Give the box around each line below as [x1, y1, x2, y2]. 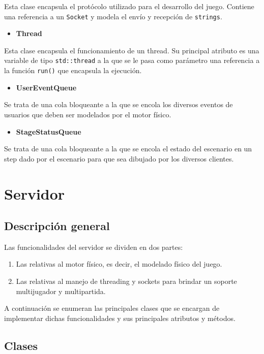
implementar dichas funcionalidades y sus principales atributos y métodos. [4, 312, 236, 323]
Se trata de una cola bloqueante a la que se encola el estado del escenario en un [4, 143, 252, 154]
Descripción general [4, 218, 110, 234]
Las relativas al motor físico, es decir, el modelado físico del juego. [16, 259, 222, 269]
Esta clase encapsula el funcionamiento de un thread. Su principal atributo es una [4, 45, 259, 55]
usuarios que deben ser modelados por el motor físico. [4, 109, 171, 119]
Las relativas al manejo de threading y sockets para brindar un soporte [16, 276, 237, 286]
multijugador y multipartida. [16, 285, 106, 296]
